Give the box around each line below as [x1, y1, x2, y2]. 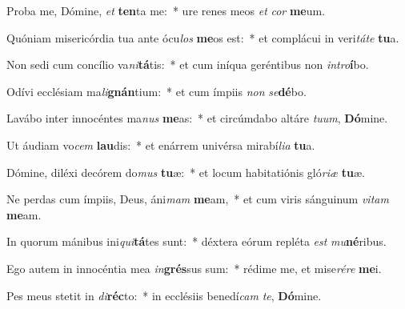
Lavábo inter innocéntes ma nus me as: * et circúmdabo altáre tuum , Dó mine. [6, 110, 388, 126]
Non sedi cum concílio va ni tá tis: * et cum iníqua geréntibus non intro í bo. [6, 56, 369, 73]
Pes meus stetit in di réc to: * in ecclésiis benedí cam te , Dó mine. [6, 287, 322, 303]
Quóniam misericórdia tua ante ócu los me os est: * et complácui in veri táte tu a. [6, 29, 399, 46]
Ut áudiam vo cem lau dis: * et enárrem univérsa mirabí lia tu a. [6, 136, 315, 153]
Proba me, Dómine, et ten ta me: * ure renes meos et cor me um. [6, 2, 326, 18]
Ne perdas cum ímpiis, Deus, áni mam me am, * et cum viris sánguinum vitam [6, 191, 389, 207]
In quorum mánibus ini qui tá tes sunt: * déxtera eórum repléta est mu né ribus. [6, 233, 387, 250]
